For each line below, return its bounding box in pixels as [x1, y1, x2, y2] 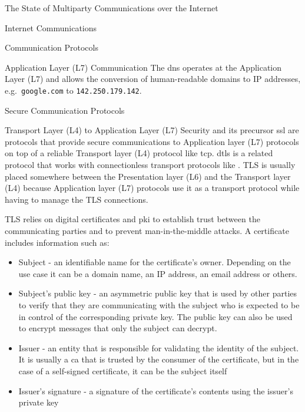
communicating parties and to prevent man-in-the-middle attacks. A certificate [5, 224, 289, 236]
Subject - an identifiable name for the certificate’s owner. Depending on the [18, 256, 291, 268]
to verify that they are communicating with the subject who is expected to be [18, 298, 300, 311]
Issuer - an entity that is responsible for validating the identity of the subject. [18, 341, 299, 354]
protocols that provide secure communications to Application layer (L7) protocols [5, 135, 299, 147]
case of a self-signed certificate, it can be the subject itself [18, 364, 227, 377]
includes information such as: [5, 236, 110, 248]
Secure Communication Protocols [5, 104, 125, 116]
